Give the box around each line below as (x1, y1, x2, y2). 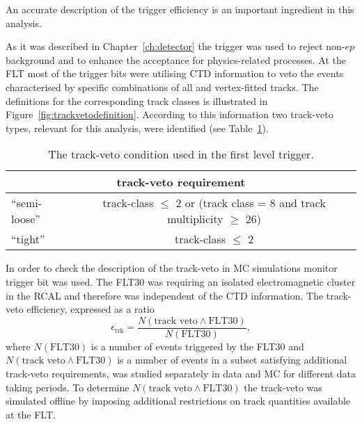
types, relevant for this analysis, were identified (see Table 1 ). (6, 120, 269, 135)
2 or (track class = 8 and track (175, 195, 326, 211)
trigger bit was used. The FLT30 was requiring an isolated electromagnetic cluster (6, 274, 356, 288)
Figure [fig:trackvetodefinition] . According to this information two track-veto (6, 107, 333, 122)
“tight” (11, 231, 45, 247)
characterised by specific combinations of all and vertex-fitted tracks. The (6, 79, 319, 94)
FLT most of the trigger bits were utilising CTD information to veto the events (6, 66, 344, 81)
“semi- (11, 195, 42, 211)
